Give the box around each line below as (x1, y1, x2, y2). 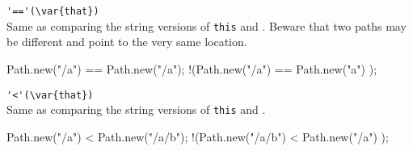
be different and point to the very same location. (6, 33, 247, 50)
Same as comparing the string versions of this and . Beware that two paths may (6, 17, 407, 34)
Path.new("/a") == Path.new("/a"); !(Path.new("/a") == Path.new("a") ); (6, 60, 377, 77)
